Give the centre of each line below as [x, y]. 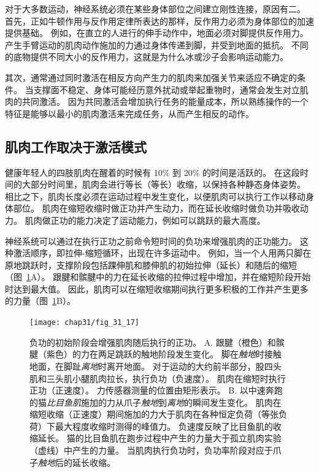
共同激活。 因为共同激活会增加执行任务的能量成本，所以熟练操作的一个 [165, 101]
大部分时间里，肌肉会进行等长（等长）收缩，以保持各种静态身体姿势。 [163, 184]
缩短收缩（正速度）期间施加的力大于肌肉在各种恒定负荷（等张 [154, 414]
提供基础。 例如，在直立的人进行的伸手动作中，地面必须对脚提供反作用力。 [157, 33]
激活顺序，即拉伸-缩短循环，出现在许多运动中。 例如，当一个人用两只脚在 [162, 253]
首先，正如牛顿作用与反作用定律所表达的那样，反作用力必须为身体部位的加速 [159, 21]
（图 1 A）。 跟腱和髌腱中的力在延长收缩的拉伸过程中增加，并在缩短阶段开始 [158, 277]
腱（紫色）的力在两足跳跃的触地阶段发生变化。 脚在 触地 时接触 [156, 354]
